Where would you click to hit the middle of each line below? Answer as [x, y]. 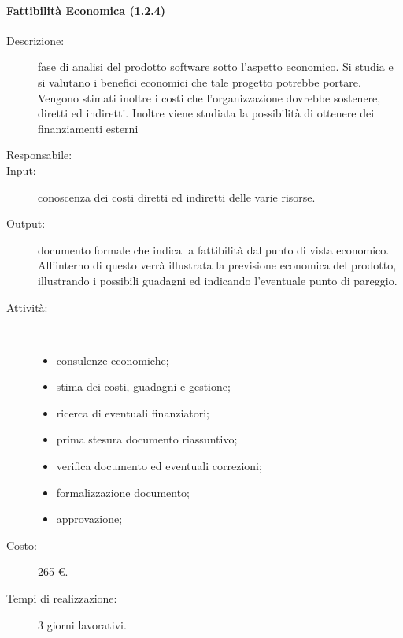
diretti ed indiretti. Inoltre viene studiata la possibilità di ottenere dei [206, 113]
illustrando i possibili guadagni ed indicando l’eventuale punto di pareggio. [218, 280]
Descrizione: [35, 40]
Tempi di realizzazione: [62, 598]
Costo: [22, 545]
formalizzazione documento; [123, 492]
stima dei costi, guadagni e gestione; [143, 386]
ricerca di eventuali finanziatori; [133, 412]
